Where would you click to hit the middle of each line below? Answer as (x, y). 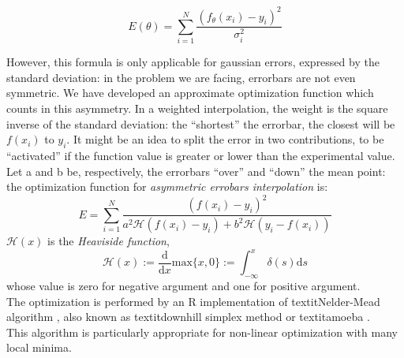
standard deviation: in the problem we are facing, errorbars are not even (181, 77)
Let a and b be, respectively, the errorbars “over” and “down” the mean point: (196, 171)
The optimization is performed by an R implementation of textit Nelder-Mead (193, 301)
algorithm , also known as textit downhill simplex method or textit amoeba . (188, 317)
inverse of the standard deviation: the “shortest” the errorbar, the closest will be (201, 123)
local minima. (39, 347)
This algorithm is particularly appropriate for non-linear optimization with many (202, 332)
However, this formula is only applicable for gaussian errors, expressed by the (193, 62)
